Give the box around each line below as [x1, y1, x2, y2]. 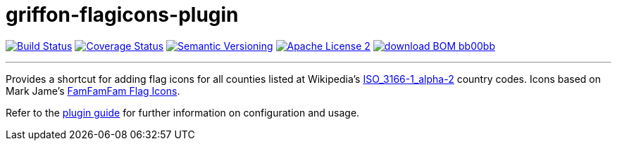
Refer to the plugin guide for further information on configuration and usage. [6, 106, 360, 119]
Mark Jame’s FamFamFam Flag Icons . [6, 84, 180, 97]
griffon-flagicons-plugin [6, 3, 239, 27]
